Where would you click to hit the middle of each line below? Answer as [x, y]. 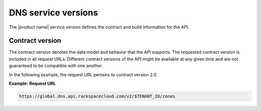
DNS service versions [53, 13]
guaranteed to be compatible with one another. [56, 66]
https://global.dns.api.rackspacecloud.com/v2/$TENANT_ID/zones [97, 96]
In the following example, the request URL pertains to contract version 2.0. [83, 74]
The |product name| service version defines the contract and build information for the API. [99, 27]
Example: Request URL [32, 83]
